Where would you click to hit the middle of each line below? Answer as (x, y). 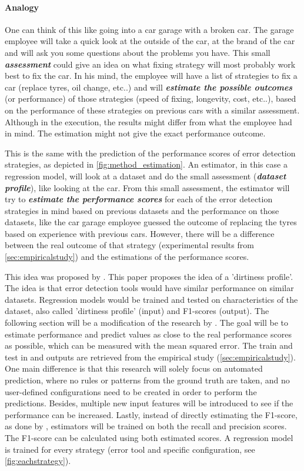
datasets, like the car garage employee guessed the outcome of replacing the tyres (151, 222)
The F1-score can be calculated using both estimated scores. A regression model (149, 437)
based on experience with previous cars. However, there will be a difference (140, 233)
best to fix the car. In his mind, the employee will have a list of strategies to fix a (151, 76)
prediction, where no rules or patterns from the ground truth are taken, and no (147, 380)
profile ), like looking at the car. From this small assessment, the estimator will (147, 187)
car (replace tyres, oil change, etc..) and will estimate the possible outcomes (149, 87)
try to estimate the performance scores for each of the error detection (139, 199)
